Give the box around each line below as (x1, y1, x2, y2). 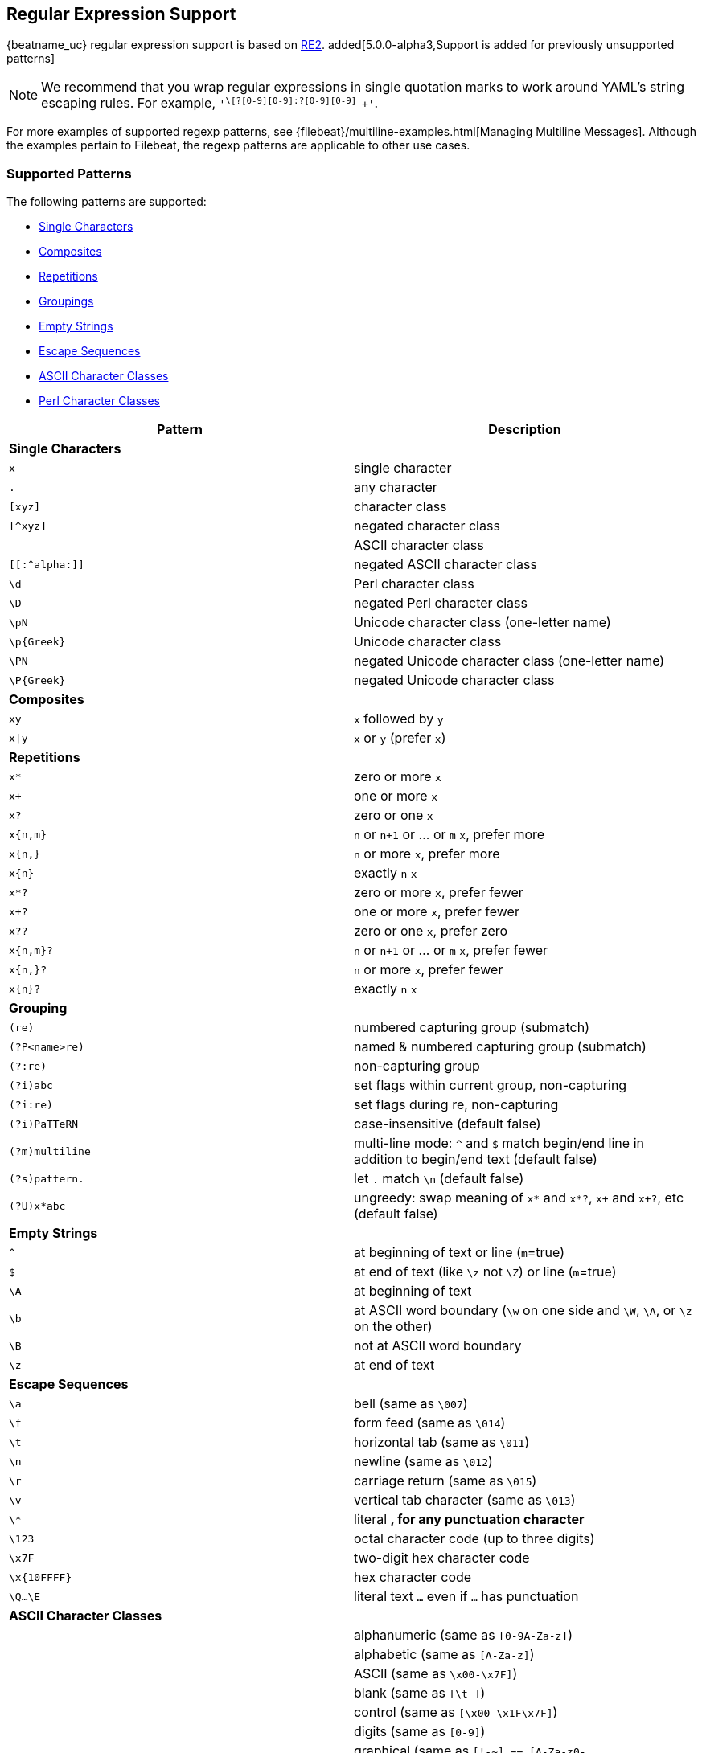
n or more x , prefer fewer (354, 961, 503, 978)
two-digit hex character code (354, 1550, 530, 1567)
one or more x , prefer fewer (354, 903, 519, 920)
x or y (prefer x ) (354, 730, 446, 747)
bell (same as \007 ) (354, 1395, 468, 1412)
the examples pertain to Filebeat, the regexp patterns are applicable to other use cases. (6, 138, 470, 153)
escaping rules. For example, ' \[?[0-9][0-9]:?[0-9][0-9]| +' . (41, 95, 379, 112)
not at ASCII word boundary (354, 1337, 522, 1354)
